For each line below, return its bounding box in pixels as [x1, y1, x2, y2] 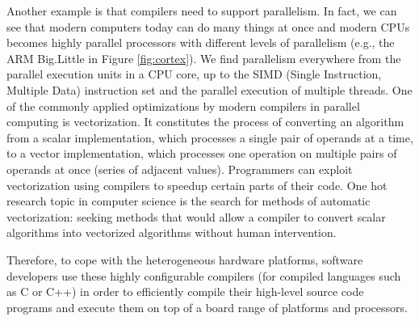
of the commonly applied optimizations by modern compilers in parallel [6, 97, 360, 114]
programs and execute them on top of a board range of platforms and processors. [6, 298, 408, 315]
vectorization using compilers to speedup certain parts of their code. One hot [6, 176, 388, 193]
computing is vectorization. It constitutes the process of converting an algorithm [6, 113, 404, 130]
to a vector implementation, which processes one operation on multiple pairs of [6, 145, 397, 162]
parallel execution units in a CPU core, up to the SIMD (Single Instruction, [6, 65, 382, 82]
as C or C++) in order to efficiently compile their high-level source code [6, 283, 364, 300]
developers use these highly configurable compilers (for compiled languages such [6, 267, 401, 284]
